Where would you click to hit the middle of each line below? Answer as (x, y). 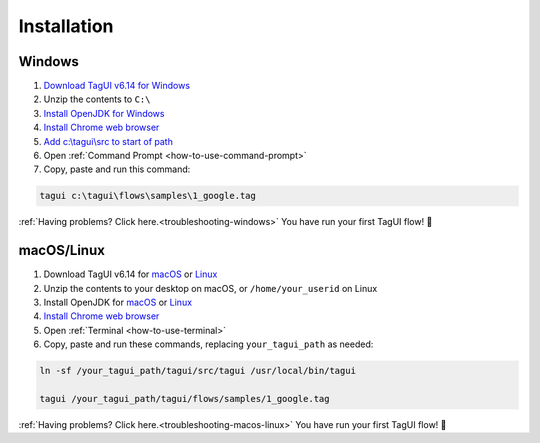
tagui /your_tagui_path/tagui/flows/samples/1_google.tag (184, 398)
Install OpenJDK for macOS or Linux (118, 302)
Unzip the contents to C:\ (97, 99)
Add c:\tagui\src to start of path (108, 141)
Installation (66, 26)
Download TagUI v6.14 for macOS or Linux (130, 274)
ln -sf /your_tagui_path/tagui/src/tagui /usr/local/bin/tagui (198, 371)
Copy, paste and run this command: (117, 169)
